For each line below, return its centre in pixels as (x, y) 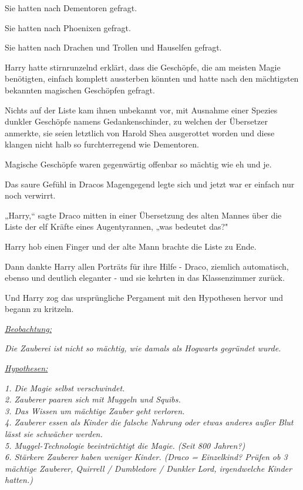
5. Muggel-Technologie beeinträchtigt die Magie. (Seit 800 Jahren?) (125, 445)
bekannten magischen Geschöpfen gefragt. (80, 90)
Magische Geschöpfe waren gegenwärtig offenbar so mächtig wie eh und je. (138, 164)
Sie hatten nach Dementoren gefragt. (71, 8)
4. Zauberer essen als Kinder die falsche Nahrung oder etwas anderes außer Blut (149, 422)
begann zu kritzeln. (39, 309)
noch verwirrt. (30, 195)
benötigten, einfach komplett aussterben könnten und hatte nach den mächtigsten (152, 78)
